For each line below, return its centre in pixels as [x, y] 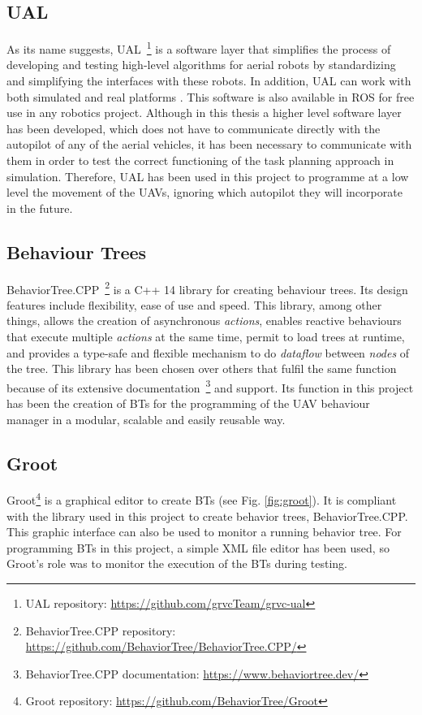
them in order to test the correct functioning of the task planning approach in [200, 160]
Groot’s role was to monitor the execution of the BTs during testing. [177, 563]
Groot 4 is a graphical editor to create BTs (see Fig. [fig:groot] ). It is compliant [202, 499]
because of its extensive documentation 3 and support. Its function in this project [210, 386]
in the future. [40, 208]
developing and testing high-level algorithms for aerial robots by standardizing [201, 65]
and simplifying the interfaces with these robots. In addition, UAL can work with [209, 81]
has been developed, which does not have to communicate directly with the [194, 128]
